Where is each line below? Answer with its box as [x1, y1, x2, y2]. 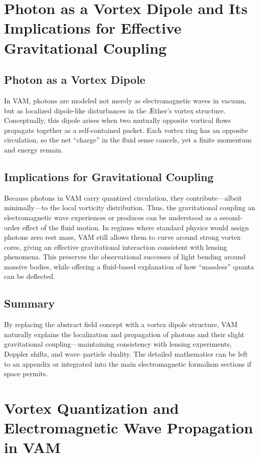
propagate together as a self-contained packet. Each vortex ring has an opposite [4, 124, 248, 135]
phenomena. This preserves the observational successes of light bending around [4, 251, 245, 262]
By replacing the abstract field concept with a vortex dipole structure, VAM [4, 319, 237, 330]
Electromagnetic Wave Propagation [4, 417, 253, 438]
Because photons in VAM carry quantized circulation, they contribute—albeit [4, 192, 242, 203]
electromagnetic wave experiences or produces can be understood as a [4, 212, 217, 222]
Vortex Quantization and [4, 398, 179, 418]
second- [219, 212, 242, 222]
